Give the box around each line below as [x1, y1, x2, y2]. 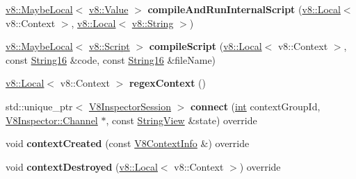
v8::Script [88, 39, 130, 53]
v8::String [131, 15, 174, 30]
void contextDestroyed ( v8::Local [6, 159, 158, 173]
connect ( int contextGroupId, [191, 99, 321, 113]
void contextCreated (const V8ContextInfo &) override [6, 136, 250, 151]
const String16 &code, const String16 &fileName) [6, 52, 216, 67]
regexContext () [129, 76, 206, 90]
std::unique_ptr [6, 99, 73, 113]
